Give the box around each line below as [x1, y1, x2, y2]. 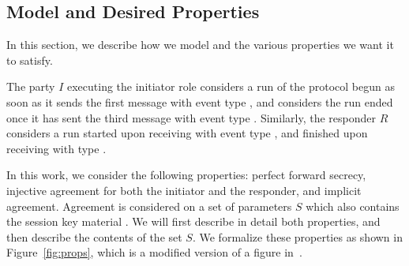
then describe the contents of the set [6, 228, 182, 245]
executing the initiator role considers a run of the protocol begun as [66, 78, 395, 95]
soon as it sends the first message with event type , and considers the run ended [6, 93, 393, 110]
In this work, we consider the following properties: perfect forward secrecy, [6, 167, 366, 183]
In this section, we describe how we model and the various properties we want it [6, 36, 394, 53]
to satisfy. [6, 51, 53, 68]
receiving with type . [6, 140, 107, 156]
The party [6, 78, 55, 95]
